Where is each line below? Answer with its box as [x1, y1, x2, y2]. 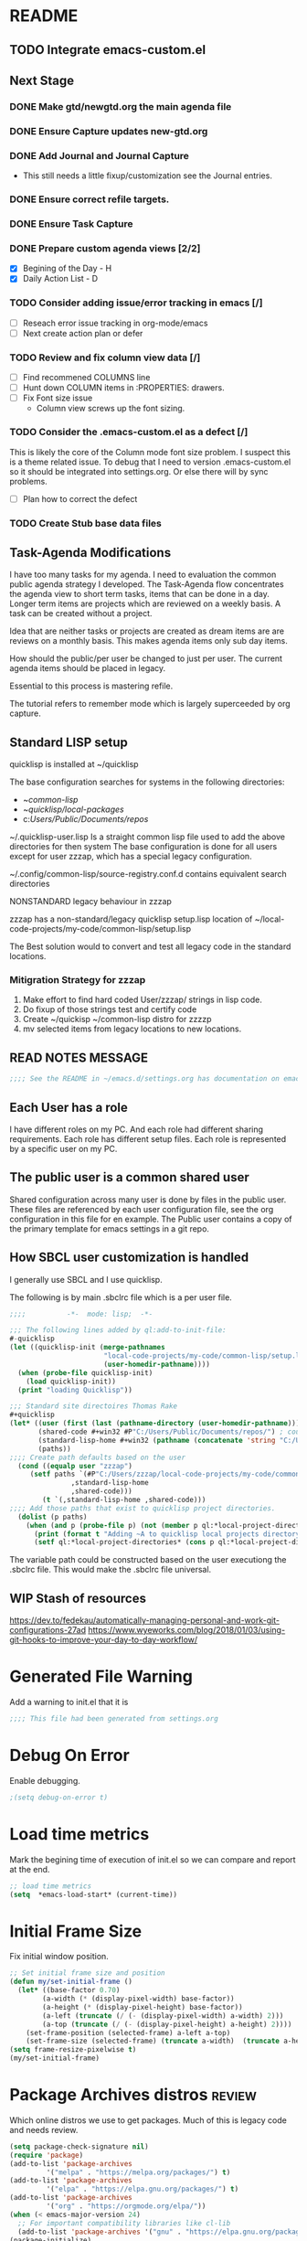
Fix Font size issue [22, 392, 93, 403]
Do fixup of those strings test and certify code [22, 1004, 197, 1015]
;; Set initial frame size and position [9, 1969, 166, 1978]
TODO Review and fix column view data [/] [9, 351, 201, 364]
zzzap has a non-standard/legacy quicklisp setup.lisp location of [9, 913, 253, 924]
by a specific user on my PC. [9, 1143, 118, 1154]
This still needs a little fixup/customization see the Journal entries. [22, 170, 272, 181]
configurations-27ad [9, 1625, 87, 1636]
